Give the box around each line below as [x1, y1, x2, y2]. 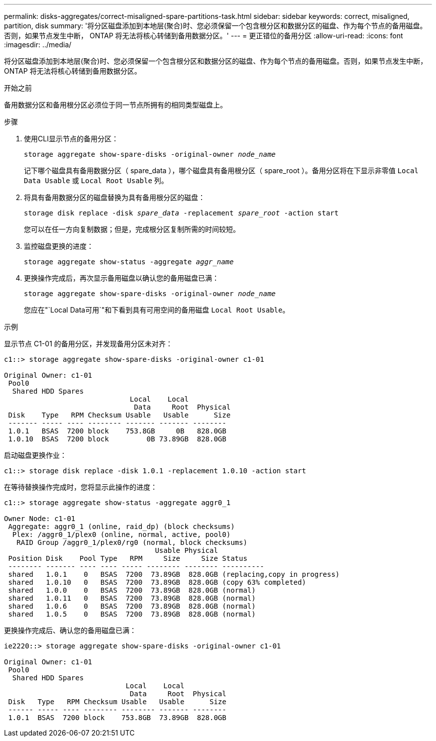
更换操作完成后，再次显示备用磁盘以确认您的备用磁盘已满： [24, 274, 219, 282]
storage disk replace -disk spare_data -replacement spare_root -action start [24, 209, 339, 217]
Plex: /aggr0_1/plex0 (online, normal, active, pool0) [12, 530, 231, 538]
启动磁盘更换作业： [4, 451, 67, 459]
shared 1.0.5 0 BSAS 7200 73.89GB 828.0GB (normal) [8, 610, 256, 618]
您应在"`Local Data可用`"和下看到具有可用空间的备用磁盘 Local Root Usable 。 [24, 306, 290, 314]
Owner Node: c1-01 [4, 515, 76, 523]
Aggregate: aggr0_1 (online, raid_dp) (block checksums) [8, 523, 235, 530]
